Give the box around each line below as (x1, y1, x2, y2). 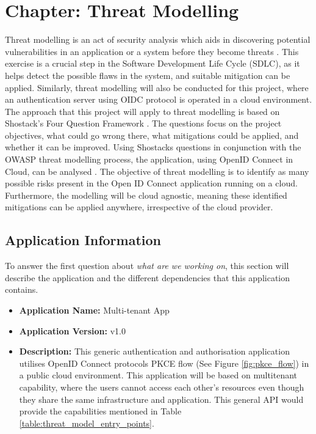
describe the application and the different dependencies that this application (5, 271, 290, 284)
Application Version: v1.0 (19, 324, 126, 337)
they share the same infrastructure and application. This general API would (19, 392, 304, 405)
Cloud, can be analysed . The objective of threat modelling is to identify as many (5, 164, 309, 177)
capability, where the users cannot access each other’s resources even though (19, 380, 304, 393)
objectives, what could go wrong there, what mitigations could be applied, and (5, 128, 299, 141)
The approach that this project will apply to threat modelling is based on (5, 105, 280, 117)
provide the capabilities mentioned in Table (19, 405, 182, 417)
